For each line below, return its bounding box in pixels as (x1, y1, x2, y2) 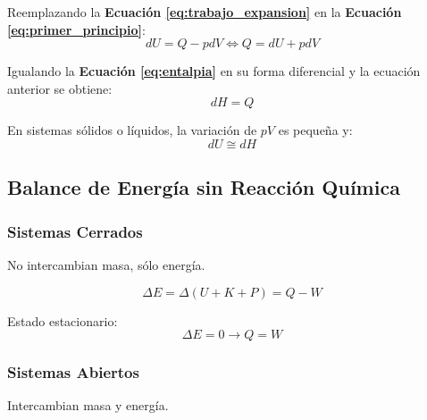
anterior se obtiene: (7, 79, 113, 97)
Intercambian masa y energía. (7, 396, 169, 415)
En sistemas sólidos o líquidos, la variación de (7, 121, 257, 139)
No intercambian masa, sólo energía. (7, 255, 205, 273)
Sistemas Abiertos (7, 361, 139, 383)
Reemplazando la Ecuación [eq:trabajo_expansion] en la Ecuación (7, 3, 402, 21)
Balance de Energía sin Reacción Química (7, 173, 400, 201)
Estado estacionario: (7, 311, 118, 330)
